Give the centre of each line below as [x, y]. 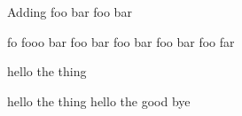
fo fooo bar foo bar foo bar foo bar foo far [121, 41]
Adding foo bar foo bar [70, 12]
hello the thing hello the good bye [99, 101]
